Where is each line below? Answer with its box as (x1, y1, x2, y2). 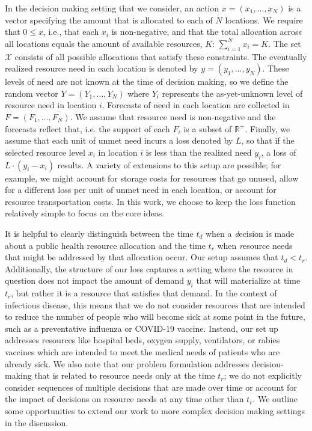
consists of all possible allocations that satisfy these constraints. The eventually (14, 50, 307, 63)
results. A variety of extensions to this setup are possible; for (57, 158, 281, 171)
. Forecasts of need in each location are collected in (102, 99, 290, 111)
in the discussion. (5, 416, 69, 429)
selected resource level (5, 145, 85, 158)
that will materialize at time (196, 274, 301, 287)
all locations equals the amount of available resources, (5, 37, 203, 49)
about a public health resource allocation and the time (5, 239, 206, 251)
